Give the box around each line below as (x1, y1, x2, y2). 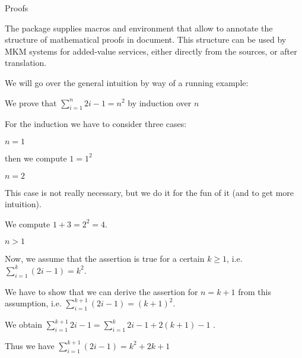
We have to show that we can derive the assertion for (5, 285, 198, 297)
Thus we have (5, 339, 55, 351)
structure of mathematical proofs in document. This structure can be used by (5, 33, 287, 46)
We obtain (5, 318, 43, 331)
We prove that (5, 96, 57, 109)
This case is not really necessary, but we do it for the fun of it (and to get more (5, 186, 294, 198)
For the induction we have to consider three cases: (5, 118, 187, 130)
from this (238, 285, 271, 297)
